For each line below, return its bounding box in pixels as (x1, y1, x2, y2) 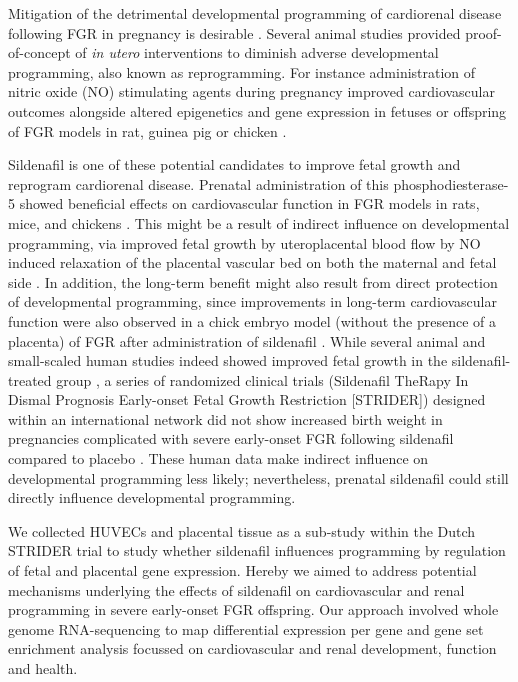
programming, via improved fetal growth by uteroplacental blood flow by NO (8, 232, 481, 253)
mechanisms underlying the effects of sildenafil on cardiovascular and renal (8, 579, 465, 600)
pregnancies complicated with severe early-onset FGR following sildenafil (8, 428, 454, 449)
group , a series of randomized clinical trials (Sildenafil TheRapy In (56, 369, 469, 390)
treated (8, 369, 52, 390)
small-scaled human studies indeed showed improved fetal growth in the (8, 350, 448, 371)
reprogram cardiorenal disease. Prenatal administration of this (8, 173, 389, 194)
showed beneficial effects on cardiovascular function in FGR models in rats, (19, 193, 480, 214)
